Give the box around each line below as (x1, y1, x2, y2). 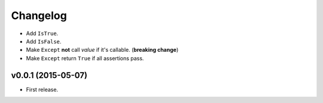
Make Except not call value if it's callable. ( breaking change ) (26, 46, 179, 54)
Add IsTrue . (26, 30, 59, 37)
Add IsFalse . (26, 38, 62, 45)
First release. (26, 86, 59, 93)
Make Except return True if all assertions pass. (26, 54, 144, 62)
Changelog (11, 9, 67, 22)
